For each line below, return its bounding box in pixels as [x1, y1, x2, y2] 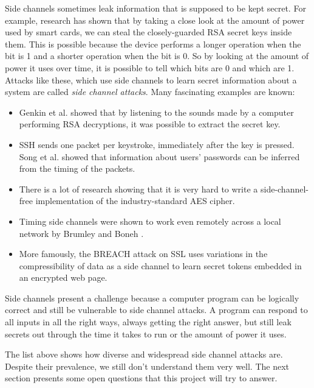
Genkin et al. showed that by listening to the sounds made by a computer [19, 105, 294, 118]
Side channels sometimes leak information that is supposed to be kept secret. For [5, 2, 306, 14]
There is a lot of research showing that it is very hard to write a [19, 182, 258, 195]
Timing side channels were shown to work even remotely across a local [19, 214, 281, 227]
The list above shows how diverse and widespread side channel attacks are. [5, 348, 283, 361]
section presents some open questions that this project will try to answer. [5, 372, 278, 384]
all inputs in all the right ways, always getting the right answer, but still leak [5, 316, 292, 328]
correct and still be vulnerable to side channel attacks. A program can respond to [5, 303, 308, 316]
